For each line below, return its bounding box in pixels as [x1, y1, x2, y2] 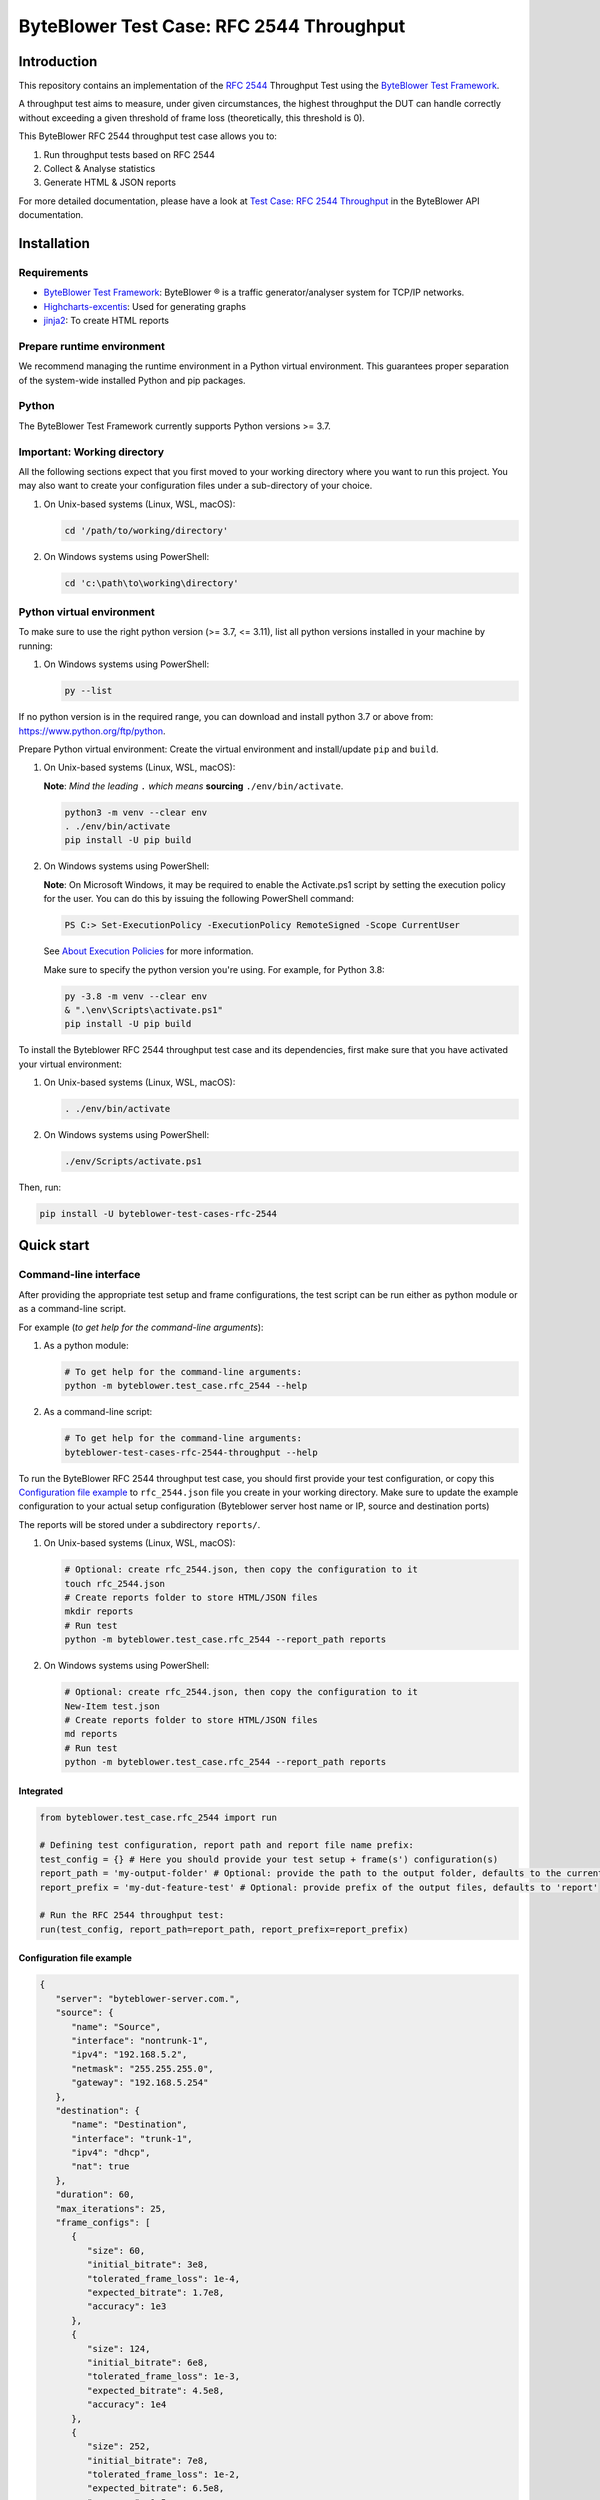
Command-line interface [18, 1268, 141, 1282]
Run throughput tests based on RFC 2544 [43, 148, 215, 160]
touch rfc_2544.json [64, 1578, 165, 1589]
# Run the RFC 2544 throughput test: [39, 1910, 225, 1921]
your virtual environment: [18, 1058, 122, 1070]
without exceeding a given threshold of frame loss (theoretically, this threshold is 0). [18, 111, 365, 124]
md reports [64, 1728, 118, 1740]
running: [18, 640, 54, 652]
